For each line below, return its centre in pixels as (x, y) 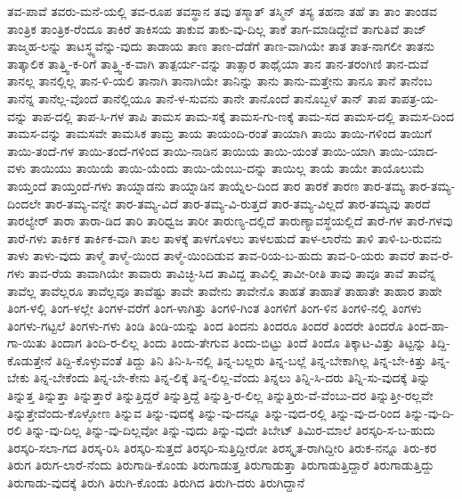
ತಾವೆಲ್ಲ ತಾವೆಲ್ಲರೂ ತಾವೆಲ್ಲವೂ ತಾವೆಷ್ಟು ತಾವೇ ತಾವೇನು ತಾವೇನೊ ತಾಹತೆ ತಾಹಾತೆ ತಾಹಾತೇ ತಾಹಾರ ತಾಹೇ (225, 290)
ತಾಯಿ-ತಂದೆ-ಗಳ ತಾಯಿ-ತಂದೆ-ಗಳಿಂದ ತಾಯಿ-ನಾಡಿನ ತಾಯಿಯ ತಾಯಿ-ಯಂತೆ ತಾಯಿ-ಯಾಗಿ (191, 150)
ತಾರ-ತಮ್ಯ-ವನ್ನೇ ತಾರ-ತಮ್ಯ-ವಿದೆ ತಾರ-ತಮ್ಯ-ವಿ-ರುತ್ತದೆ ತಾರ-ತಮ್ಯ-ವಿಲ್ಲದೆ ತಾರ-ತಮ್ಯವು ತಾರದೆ (238, 203)
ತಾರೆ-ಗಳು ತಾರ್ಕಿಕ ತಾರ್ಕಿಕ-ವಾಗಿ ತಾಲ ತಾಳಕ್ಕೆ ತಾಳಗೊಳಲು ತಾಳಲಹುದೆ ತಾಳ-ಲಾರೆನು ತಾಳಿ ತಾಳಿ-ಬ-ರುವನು (225, 237)
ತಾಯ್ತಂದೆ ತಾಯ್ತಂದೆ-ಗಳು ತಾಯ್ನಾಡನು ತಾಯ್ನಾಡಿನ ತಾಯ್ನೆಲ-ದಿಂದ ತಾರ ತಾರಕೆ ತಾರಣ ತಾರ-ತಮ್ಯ (206, 185)
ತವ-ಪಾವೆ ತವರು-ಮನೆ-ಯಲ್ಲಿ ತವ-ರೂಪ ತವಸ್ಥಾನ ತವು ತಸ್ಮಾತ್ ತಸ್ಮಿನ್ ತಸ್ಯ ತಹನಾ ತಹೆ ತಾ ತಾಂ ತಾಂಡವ (222, 11)
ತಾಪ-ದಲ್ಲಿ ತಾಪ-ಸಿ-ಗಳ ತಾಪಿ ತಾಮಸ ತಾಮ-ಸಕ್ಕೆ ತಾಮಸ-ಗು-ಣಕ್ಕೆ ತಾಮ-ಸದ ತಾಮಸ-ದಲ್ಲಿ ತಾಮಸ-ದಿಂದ (243, 115)
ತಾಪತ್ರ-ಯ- (414, 98)
